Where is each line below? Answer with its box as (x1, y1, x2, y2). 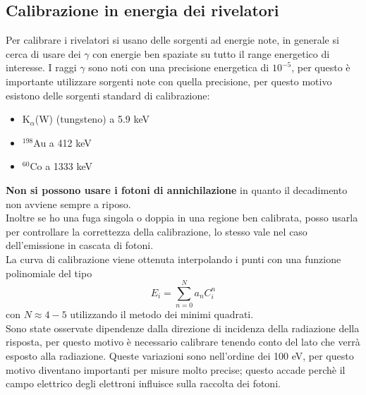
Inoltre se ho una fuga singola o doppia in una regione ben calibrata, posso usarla (6, 210, 358, 225)
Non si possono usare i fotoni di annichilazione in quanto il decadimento (6, 182, 348, 197)
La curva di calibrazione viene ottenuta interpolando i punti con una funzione (6, 251, 341, 266)
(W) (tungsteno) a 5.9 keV (35, 111, 150, 126)
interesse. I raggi (6, 60, 77, 75)
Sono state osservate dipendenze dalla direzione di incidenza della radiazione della (6, 320, 360, 335)
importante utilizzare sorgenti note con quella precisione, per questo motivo (6, 73, 332, 88)
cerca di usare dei (6, 46, 81, 61)
